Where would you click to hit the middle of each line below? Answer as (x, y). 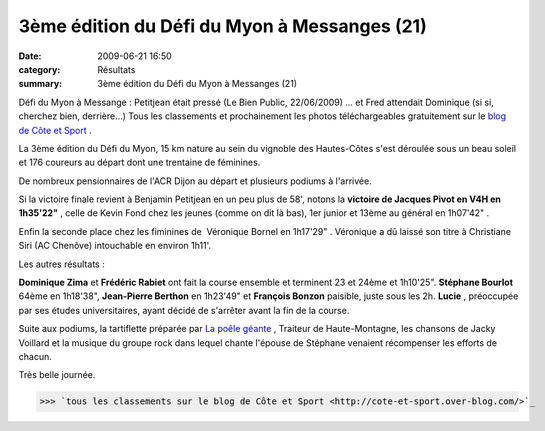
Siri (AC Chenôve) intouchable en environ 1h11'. (115, 246)
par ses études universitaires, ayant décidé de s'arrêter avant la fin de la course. (184, 310)
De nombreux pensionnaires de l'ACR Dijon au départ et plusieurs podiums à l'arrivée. (195, 181)
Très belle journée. (57, 375)
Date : (30, 56)
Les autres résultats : (61, 264)
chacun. (35, 356)
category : (39, 69)
